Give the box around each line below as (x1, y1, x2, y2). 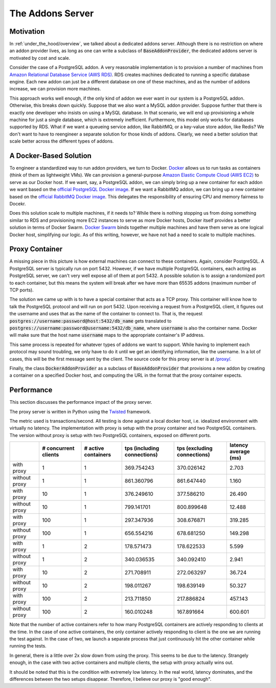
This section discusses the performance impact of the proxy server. (9, 399, 152, 405)
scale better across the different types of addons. (9, 138, 114, 144)
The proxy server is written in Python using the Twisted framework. (9, 408, 151, 415)
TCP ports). (9, 287, 34, 293)
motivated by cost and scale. (9, 55, 71, 61)
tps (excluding (177, 445, 213, 452)
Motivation (9, 27, 45, 36)
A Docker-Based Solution (9, 151, 92, 160)
